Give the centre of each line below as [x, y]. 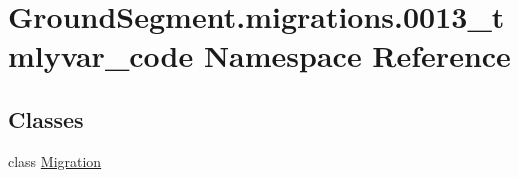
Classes [46, 118]
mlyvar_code [101, 55]
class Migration [55, 160]
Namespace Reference [357, 55]
